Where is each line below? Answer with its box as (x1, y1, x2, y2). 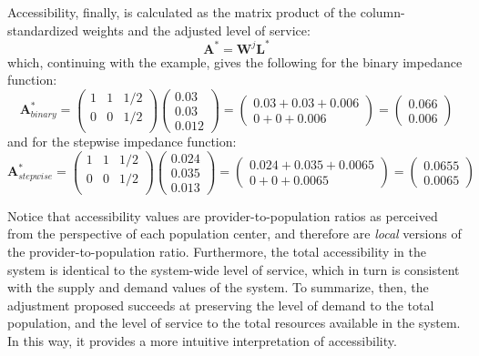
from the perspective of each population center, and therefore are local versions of (7, 224, 462, 243)
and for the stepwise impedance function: (7, 132, 237, 151)
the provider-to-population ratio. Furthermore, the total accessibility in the (7, 241, 426, 260)
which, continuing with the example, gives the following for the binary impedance (7, 52, 463, 71)
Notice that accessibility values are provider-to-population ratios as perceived (7, 206, 438, 225)
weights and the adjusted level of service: (82, 20, 311, 39)
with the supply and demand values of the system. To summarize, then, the (7, 278, 429, 297)
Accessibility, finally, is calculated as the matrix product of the (7, 3, 357, 21)
